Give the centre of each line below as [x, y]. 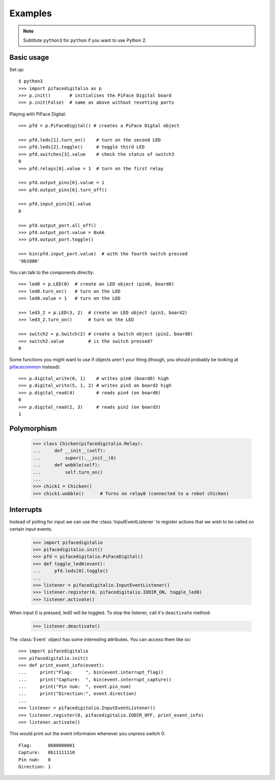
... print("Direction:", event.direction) [78, 694]
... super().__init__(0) [75, 458]
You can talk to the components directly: [52, 272]
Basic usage [29, 57]
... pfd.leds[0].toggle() [71, 571]
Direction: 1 [35, 767]
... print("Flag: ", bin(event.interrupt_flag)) [91, 672]
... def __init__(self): [69, 451]
